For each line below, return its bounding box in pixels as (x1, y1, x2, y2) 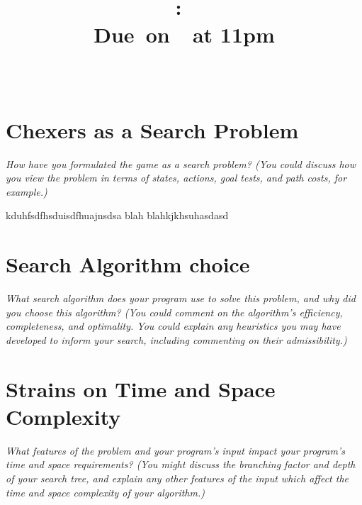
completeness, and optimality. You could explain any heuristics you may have (6, 318, 341, 333)
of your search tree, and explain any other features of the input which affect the (6, 471, 349, 486)
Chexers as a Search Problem (6, 115, 299, 144)
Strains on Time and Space (6, 374, 276, 403)
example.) (6, 184, 47, 199)
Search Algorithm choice (6, 250, 250, 279)
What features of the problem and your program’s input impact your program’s (6, 443, 345, 457)
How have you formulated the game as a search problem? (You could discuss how (6, 156, 356, 171)
